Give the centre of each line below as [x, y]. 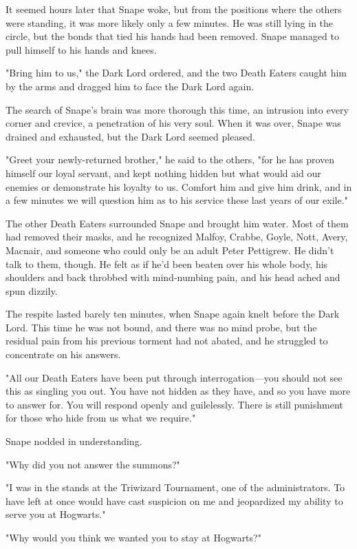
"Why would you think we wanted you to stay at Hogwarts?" [133, 537]
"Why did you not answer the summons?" [93, 464]
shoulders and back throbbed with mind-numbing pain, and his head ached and [173, 277]
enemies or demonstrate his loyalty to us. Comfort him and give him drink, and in [179, 186]
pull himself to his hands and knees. [81, 49]
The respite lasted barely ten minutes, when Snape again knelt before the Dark [173, 314]
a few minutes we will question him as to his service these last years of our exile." [177, 200]
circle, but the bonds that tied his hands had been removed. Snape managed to [172, 36]
